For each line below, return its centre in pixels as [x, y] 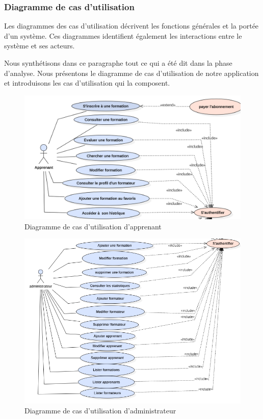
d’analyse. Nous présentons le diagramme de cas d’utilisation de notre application [131, 73]
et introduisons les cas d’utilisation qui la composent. [87, 83]
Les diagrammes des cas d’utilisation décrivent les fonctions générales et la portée [131, 26]
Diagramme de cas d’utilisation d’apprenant [93, 226]
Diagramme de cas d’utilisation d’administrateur [100, 411]
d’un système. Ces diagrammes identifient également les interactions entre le [123, 35]
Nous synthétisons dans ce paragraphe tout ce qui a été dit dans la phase [118, 63]
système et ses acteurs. [40, 46]
